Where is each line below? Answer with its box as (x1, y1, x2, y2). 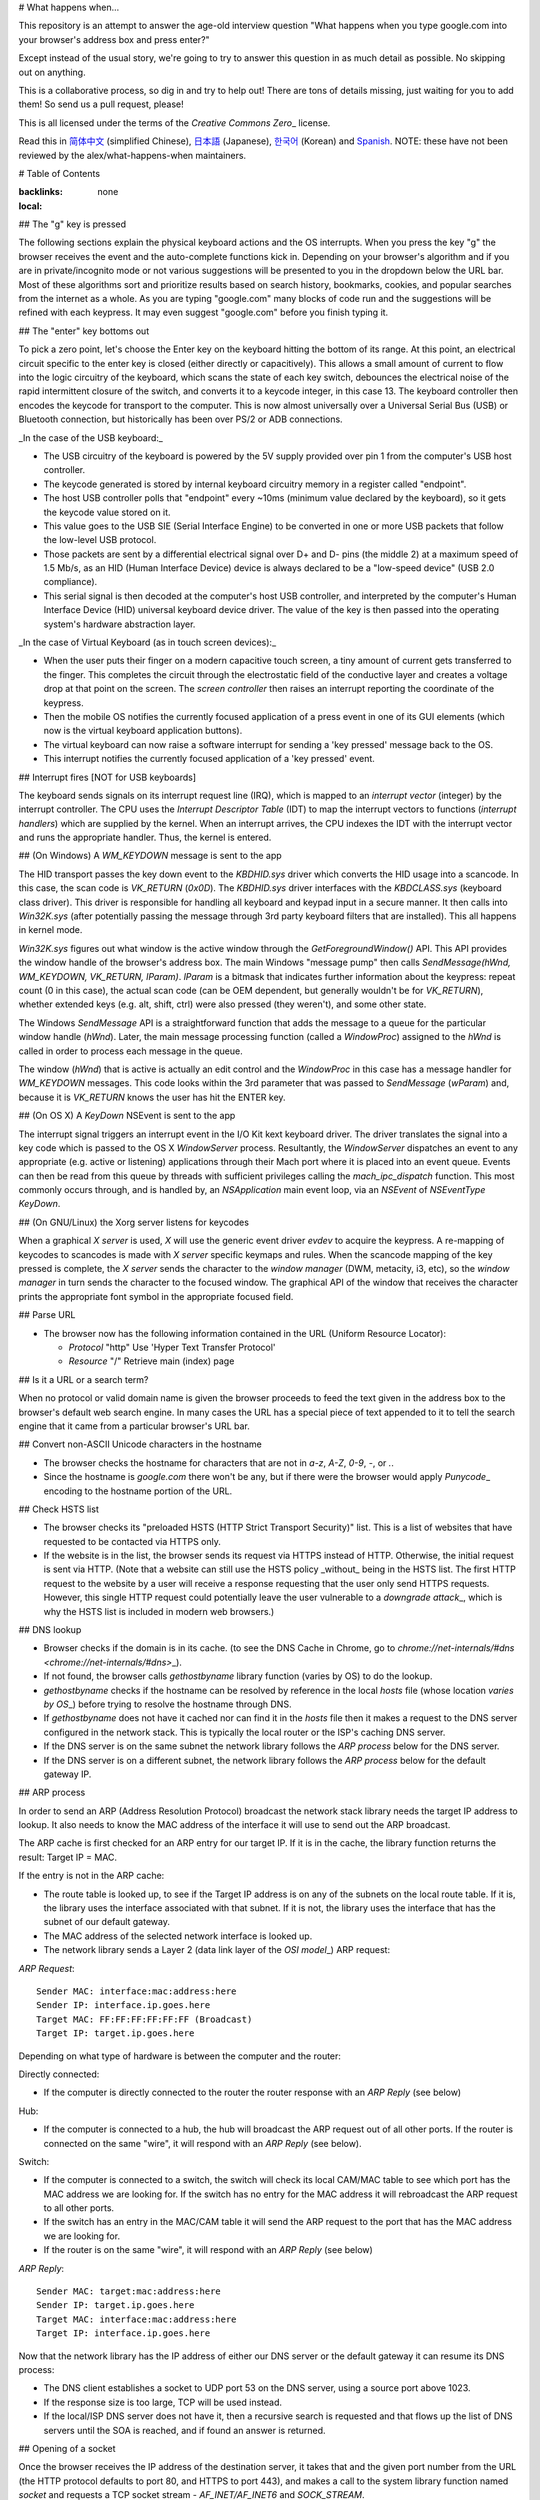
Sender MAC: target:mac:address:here (36, 2286, 222, 2297)
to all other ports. (43, 2202, 115, 2214)
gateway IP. (43, 1768, 92, 1780)
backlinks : (18, 186, 64, 198)
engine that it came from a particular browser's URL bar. (18, 1420, 250, 1432)
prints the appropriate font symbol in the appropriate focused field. (18, 1290, 294, 1302)
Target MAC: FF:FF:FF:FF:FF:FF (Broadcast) (36, 2013, 253, 2025)
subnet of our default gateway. (43, 1916, 170, 1928)
